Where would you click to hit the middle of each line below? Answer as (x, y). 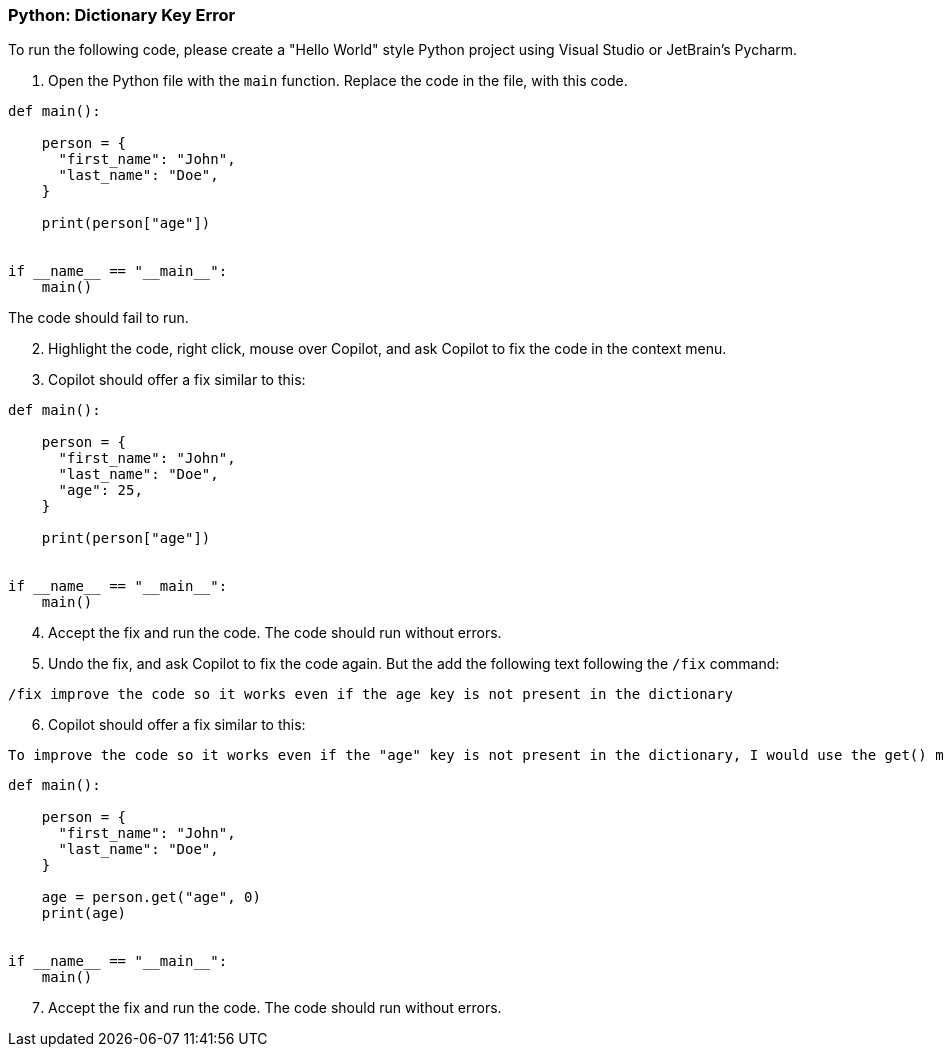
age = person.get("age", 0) (151, 897)
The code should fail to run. (98, 318)
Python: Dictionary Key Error (122, 15)
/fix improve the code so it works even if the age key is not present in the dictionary (370, 694)
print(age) (84, 913)
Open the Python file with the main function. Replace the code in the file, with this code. (338, 81)
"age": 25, (100, 490)
